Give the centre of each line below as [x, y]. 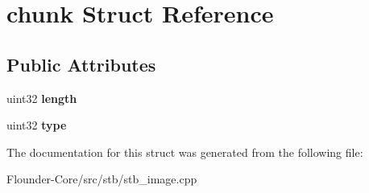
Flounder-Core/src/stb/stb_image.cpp [102, 179]
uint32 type [37, 125]
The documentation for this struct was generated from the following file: [185, 152]
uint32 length [42, 98]
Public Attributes [81, 64]
